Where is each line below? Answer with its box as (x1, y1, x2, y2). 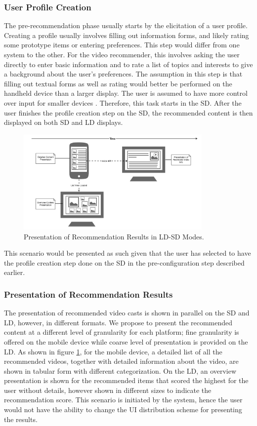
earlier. (4, 267, 25, 277)
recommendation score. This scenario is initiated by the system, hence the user (4, 394, 243, 405)
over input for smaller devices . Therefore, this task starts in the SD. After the (4, 97, 242, 108)
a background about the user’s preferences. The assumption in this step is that (4, 69, 243, 79)
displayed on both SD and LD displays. (4, 117, 123, 127)
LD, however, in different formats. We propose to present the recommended (4, 317, 233, 327)
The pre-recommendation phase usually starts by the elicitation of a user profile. (4, 20, 248, 31)
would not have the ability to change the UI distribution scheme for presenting (4, 404, 242, 415)
